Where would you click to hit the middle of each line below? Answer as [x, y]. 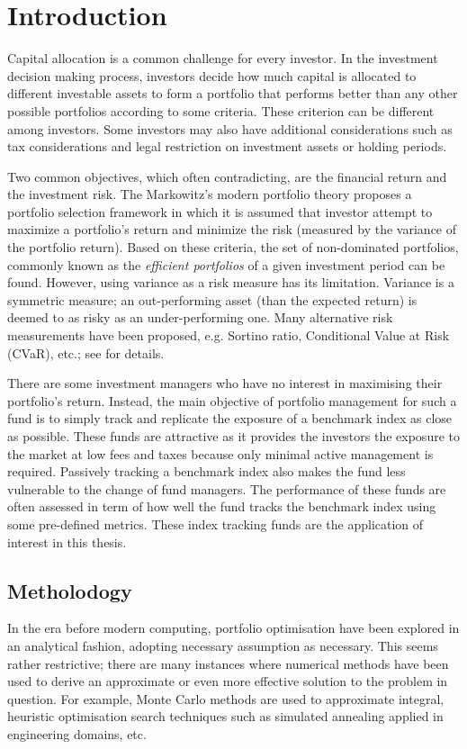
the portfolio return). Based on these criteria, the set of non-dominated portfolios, [233, 247]
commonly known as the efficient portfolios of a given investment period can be [226, 264]
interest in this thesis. [67, 541]
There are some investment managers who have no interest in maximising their [225, 383]
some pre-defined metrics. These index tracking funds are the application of [216, 523]
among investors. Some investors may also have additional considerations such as [230, 128]
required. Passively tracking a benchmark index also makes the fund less [207, 471]
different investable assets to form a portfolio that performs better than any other [233, 93]
